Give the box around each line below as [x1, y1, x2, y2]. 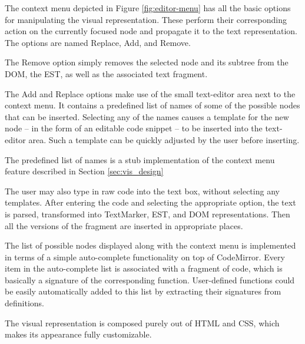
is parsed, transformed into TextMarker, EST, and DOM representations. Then [5, 207, 290, 220]
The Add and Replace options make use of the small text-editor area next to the [5, 87, 296, 100]
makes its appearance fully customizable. [5, 328, 152, 340]
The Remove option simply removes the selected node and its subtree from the [5, 56, 289, 68]
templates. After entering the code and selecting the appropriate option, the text [5, 196, 296, 209]
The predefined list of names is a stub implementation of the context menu [5, 153, 275, 166]
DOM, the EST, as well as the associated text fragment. [5, 67, 208, 80]
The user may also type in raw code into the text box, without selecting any [5, 184, 280, 197]
